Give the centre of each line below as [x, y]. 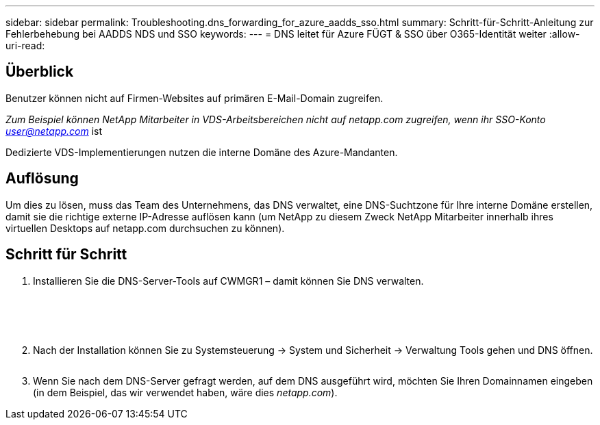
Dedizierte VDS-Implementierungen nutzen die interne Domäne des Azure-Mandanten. [202, 152]
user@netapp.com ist [54, 131]
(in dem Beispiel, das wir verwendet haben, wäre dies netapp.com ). [185, 392]
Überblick [40, 72]
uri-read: [25, 46]
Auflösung [42, 179]
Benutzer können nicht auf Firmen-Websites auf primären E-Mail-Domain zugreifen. [195, 98]
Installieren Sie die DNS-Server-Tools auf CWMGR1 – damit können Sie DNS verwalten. [228, 281]
